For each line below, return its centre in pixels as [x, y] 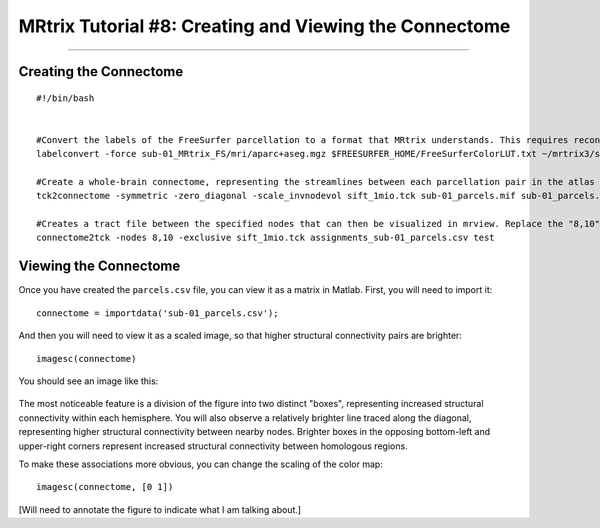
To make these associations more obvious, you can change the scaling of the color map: [201, 464]
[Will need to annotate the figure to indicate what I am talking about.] [160, 509]
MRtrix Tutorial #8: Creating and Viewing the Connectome [264, 26]
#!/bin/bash [65, 98]
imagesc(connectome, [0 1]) [105, 487]
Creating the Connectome [101, 71]
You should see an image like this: [88, 381]
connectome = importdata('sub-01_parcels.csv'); [157, 313]
